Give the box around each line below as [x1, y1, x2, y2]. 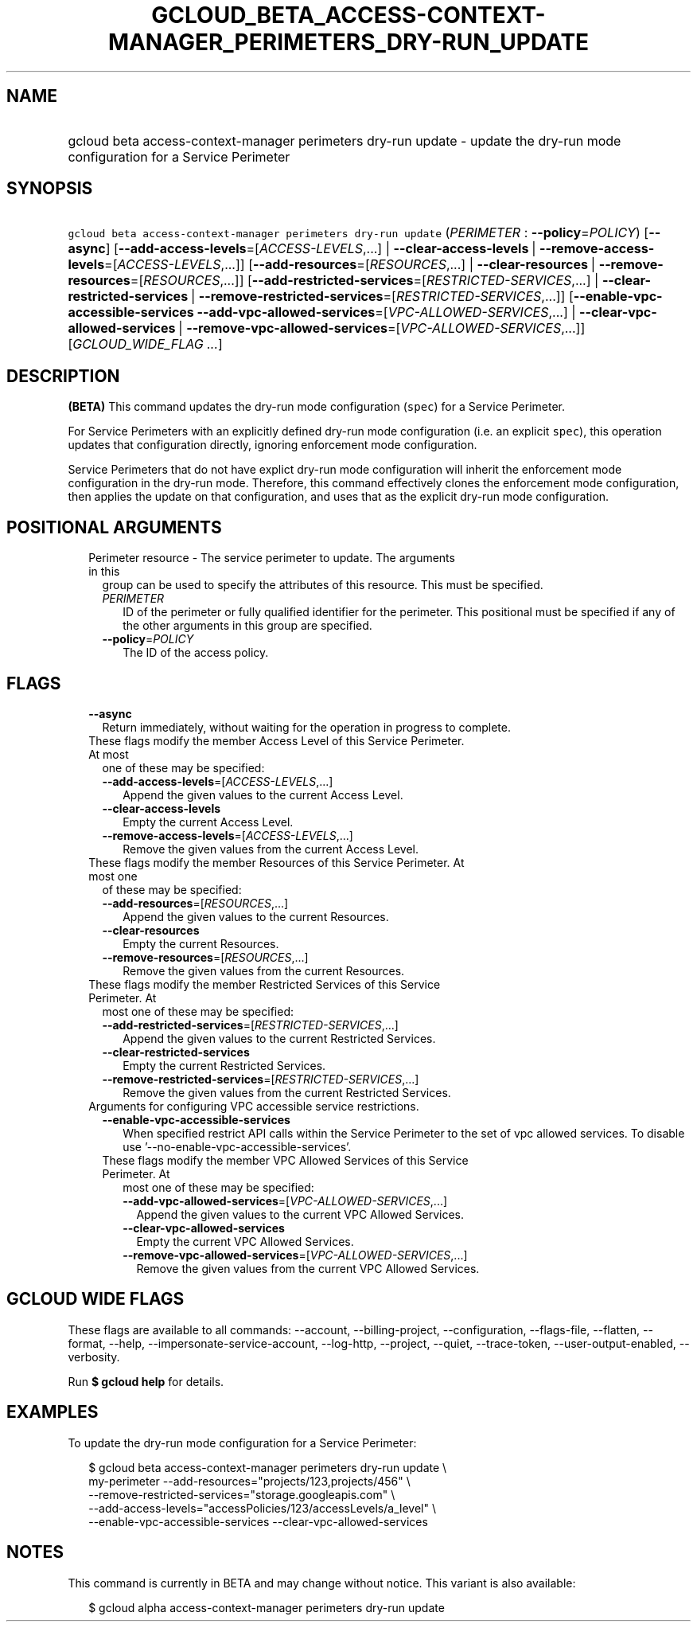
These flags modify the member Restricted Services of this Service [88, 977, 441, 991]
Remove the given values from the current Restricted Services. [123, 1085, 451, 1099]
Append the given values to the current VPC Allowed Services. [136, 1207, 465, 1221]
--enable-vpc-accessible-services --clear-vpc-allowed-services [88, 1514, 428, 1528]
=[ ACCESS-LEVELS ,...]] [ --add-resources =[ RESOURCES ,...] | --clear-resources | [104, 256, 596, 273]
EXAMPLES [6, 1402, 99, 1423]
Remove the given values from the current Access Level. [123, 841, 419, 856]
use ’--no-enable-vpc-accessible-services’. [123, 1139, 352, 1154]
